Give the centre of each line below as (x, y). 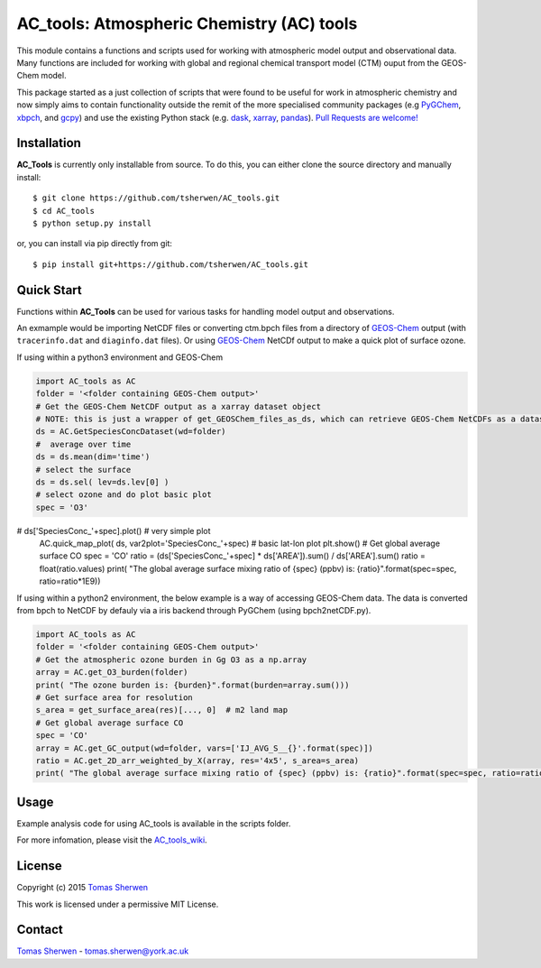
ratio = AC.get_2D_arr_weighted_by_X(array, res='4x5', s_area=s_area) (197, 761)
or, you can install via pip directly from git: (95, 244)
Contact (40, 930)
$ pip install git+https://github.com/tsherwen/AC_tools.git (170, 264)
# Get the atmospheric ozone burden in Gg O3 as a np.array (171, 659)
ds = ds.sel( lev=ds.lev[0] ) (102, 482)
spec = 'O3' (62, 507)
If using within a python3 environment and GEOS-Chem (120, 357)
